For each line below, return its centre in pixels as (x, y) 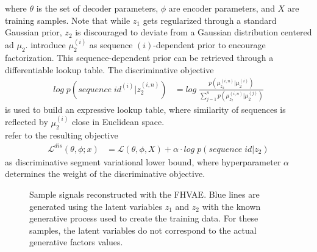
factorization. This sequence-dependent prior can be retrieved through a (139, 58)
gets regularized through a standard (210, 20)
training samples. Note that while (68, 20)
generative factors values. (76, 242)
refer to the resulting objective (62, 135)
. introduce (45, 45)
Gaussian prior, (34, 32)
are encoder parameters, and (222, 8)
